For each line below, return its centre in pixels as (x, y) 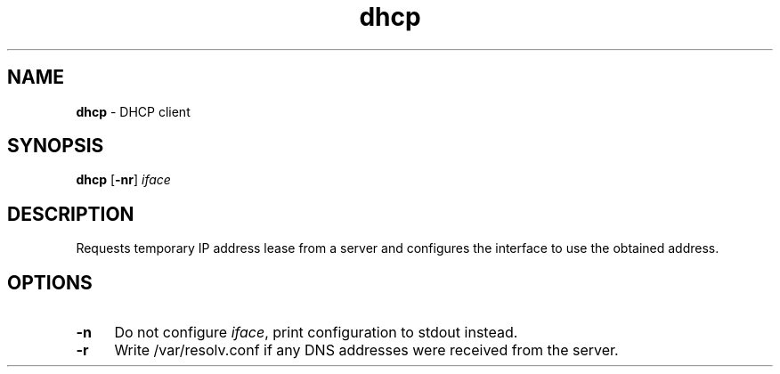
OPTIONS (50, 282)
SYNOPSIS (56, 146)
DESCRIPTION (71, 214)
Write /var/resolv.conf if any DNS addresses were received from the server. (366, 350)
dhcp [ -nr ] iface (123, 180)
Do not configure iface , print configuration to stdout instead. (316, 333)
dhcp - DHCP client (133, 111)
